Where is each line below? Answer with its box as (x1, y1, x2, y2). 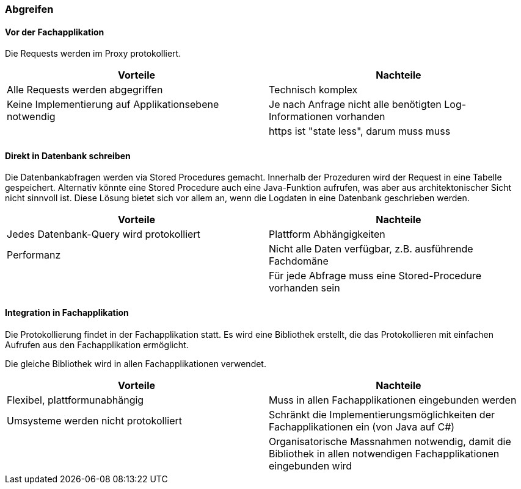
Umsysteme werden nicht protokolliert (7, 414, 182, 427)
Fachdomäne (269, 255, 329, 268)
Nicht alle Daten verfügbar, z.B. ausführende (269, 243, 473, 255)
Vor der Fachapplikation (5, 26, 104, 37)
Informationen (269, 110, 333, 123)
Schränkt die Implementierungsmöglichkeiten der (269, 408, 495, 421)
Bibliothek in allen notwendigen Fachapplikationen (269, 447, 500, 460)
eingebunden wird (269, 459, 352, 472)
